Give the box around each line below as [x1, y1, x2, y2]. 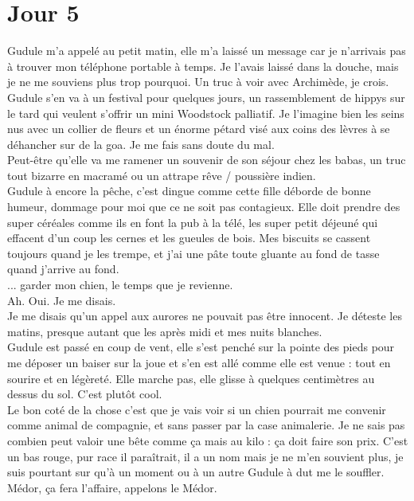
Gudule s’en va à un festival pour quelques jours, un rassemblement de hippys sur [7, 88, 405, 105]
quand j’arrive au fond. [7, 260, 119, 277]
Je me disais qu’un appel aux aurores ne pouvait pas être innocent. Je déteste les [7, 307, 402, 324]
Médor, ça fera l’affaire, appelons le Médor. [7, 479, 217, 495]
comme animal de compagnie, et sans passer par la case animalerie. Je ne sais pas [7, 417, 405, 433]
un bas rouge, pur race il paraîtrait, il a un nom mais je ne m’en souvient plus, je [7, 448, 404, 464]
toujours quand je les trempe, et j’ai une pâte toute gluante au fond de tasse [7, 245, 380, 261]
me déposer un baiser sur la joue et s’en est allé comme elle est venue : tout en [7, 354, 391, 370]
